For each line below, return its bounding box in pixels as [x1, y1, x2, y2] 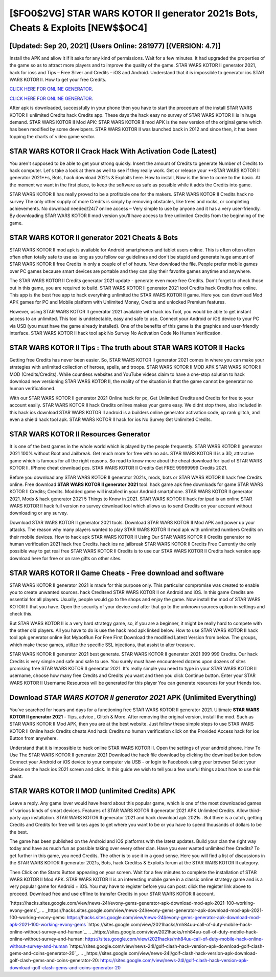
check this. [9, 611, 33, 617]
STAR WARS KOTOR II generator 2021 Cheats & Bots [9, 233, 178, 242]
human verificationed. [9, 386, 56, 392]
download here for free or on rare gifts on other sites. [9, 555, 122, 561]
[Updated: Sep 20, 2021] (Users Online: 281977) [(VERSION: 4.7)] [9, 41, 221, 50]
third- [249, 807, 261, 814]
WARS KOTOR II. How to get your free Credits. [9, 77, 107, 83]
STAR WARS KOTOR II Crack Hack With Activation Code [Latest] [9, 146, 217, 156]
